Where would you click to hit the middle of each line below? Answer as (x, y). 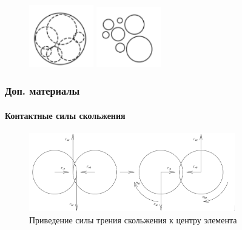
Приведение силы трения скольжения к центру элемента (133, 219)
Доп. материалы (42, 91)
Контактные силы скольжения (65, 115)
